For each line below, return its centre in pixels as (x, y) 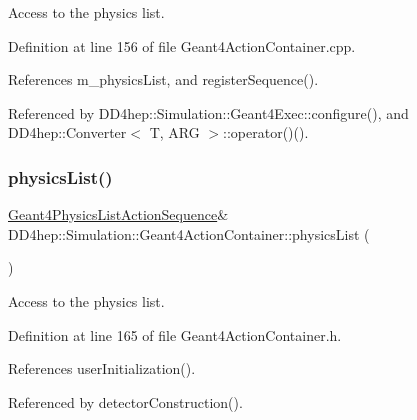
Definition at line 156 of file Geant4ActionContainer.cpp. (182, 45)
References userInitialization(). (102, 368)
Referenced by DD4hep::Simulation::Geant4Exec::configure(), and (208, 112)
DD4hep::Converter (67, 132)
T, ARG (174, 132)
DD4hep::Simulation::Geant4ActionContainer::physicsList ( (189, 233)
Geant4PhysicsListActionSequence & (118, 214)
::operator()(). (266, 132)
